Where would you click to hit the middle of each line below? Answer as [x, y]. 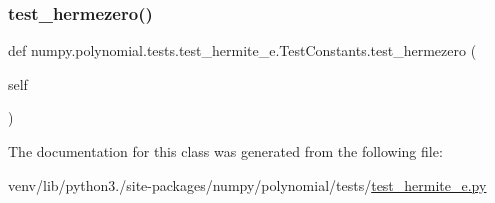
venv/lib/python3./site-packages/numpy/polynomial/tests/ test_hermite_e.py [247, 184]
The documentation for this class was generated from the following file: [225, 151]
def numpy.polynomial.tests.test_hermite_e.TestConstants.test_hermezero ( [242, 50]
